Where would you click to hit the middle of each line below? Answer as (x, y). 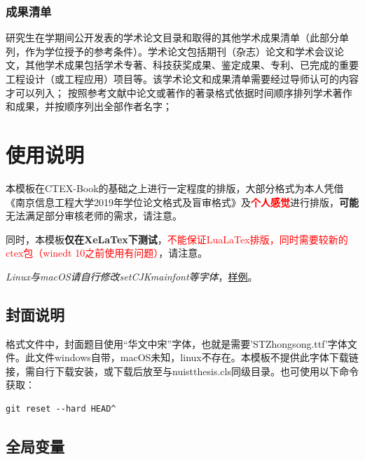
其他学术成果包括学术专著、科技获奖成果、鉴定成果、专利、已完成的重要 (192, 65)
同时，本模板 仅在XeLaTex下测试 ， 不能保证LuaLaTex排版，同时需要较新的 (177, 239)
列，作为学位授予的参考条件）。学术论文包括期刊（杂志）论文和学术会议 (170, 51)
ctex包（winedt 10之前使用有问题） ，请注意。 (107, 253)
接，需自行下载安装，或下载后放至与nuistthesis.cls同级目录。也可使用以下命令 (182, 371)
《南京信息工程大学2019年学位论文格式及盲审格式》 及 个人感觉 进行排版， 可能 (182, 202)
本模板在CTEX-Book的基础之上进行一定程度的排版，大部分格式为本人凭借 (175, 188)
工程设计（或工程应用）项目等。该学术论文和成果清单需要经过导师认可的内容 (182, 79)
